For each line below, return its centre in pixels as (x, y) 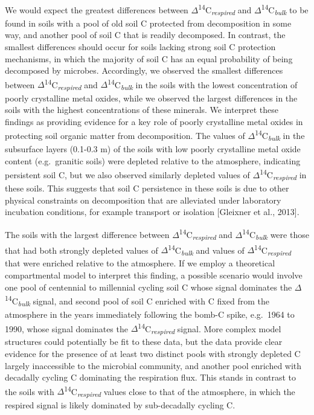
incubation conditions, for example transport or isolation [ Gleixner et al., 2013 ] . (152, 212)
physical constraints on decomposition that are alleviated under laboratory (143, 200)
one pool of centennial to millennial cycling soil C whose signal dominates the (149, 287)
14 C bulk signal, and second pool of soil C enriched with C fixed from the (137, 301)
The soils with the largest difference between (87, 234)
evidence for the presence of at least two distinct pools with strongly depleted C (153, 353)
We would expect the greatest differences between (97, 9)
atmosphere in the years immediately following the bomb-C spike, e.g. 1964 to (150, 314)
